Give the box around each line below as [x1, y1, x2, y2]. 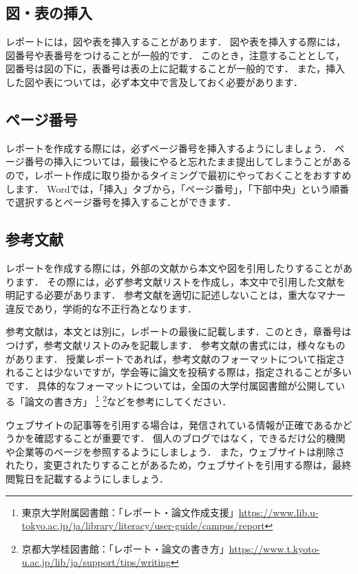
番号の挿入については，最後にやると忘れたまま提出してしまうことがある [24, 154, 352, 169]
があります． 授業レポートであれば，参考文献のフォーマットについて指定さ [6, 351, 346, 365]
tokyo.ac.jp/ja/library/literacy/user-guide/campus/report [21, 518, 265, 533]
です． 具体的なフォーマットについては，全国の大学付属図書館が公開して [6, 378, 335, 392]
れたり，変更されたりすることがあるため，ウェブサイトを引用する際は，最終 [6, 458, 352, 472]
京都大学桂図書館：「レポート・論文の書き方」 [21, 541, 229, 555]
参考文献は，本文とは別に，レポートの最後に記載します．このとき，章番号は [6, 324, 352, 339]
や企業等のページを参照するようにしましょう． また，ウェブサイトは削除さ [6, 444, 345, 458]
